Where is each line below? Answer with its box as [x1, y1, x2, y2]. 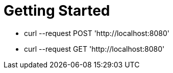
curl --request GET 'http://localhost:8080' [24, 44, 165, 53]
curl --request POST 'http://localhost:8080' [24, 28, 169, 38]
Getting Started [4, 2, 110, 19]
